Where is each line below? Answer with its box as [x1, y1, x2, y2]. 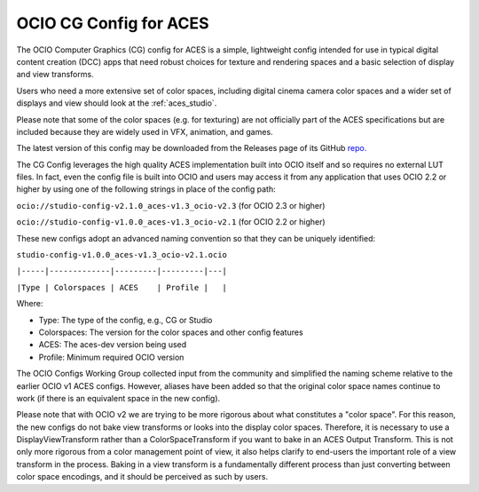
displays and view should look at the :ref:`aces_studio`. [16, 98, 217, 108]
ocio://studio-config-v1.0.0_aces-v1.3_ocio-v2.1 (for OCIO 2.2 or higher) [16, 217, 326, 227]
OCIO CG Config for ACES [16, 13, 209, 33]
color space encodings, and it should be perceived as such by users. [16, 472, 269, 482]
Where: [16, 298, 43, 309]
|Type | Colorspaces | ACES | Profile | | [16, 282, 228, 292]
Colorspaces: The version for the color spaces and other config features [38, 327, 303, 337]
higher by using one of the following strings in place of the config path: [16, 184, 276, 194]
